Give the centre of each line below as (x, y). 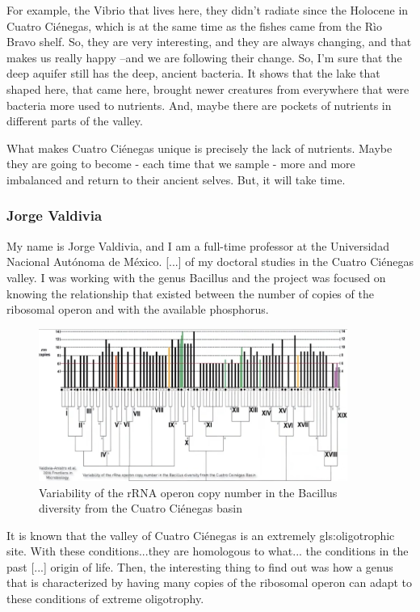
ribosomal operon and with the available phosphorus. (138, 309)
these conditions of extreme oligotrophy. (105, 599)
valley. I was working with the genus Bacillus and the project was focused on (196, 277)
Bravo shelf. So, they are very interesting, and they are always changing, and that (209, 42)
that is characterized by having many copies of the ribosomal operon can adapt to (210, 582)
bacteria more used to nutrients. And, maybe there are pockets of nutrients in (199, 105)
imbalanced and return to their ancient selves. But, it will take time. (176, 179)
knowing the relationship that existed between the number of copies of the (190, 293)
